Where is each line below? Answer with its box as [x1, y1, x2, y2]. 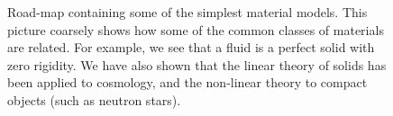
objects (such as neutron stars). [7, 90, 181, 109]
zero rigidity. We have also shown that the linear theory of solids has [7, 55, 387, 74]
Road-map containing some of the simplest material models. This [7, 3, 368, 21]
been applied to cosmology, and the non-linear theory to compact [7, 73, 368, 92]
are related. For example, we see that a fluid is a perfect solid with [7, 38, 375, 57]
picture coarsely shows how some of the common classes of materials [7, 20, 384, 39]
